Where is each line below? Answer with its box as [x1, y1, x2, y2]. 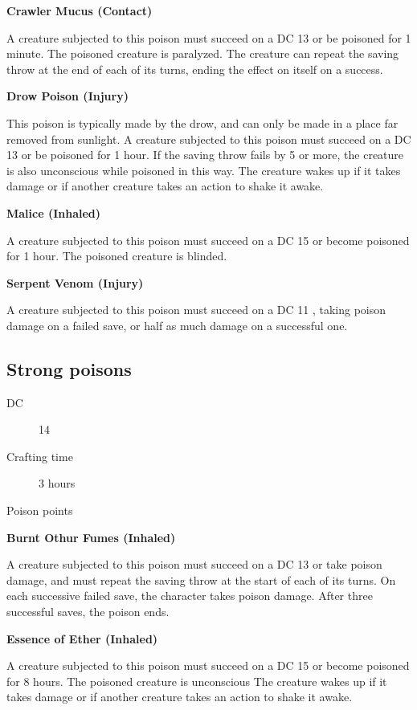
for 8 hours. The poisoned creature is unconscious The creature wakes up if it [6, 672, 387, 689]
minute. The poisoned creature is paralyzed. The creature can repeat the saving [6, 45, 399, 62]
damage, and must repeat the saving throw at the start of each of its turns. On [6, 571, 396, 588]
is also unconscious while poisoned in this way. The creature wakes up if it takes [6, 161, 401, 178]
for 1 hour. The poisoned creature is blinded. [6, 247, 227, 264]
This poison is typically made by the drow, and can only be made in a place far [6, 114, 399, 131]
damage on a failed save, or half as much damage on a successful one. [6, 316, 348, 333]
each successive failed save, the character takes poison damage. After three [6, 587, 373, 604]
